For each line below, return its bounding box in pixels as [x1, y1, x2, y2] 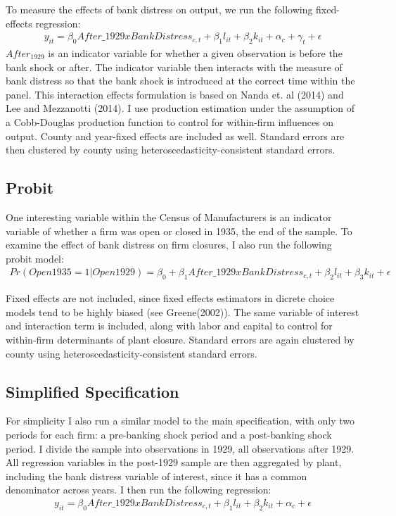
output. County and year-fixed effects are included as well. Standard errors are [6, 128, 345, 143]
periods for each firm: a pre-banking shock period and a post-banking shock [6, 427, 332, 441]
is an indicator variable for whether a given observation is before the [48, 46, 343, 61]
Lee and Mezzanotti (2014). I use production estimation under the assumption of [6, 101, 355, 115]
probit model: [6, 251, 64, 265]
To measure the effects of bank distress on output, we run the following [6, 2, 313, 16]
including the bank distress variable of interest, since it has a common [6, 468, 307, 483]
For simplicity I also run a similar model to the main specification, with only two [6, 413, 355, 428]
